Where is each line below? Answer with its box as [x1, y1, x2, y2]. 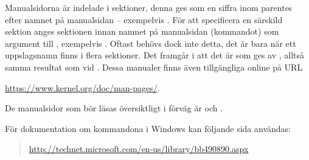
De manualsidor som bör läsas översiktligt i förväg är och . [5, 102, 223, 114]
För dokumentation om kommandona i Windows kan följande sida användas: [5, 122, 291, 134]
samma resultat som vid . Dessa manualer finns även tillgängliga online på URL [5, 60, 303, 73]
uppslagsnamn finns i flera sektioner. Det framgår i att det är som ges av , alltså [5, 49, 305, 61]
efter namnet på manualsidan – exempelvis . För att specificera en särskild [5, 13, 283, 26]
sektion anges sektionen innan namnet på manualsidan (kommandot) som [5, 25, 279, 38]
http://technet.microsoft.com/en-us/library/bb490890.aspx [29, 142, 249, 155]
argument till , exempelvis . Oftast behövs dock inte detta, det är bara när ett [5, 37, 296, 49]
